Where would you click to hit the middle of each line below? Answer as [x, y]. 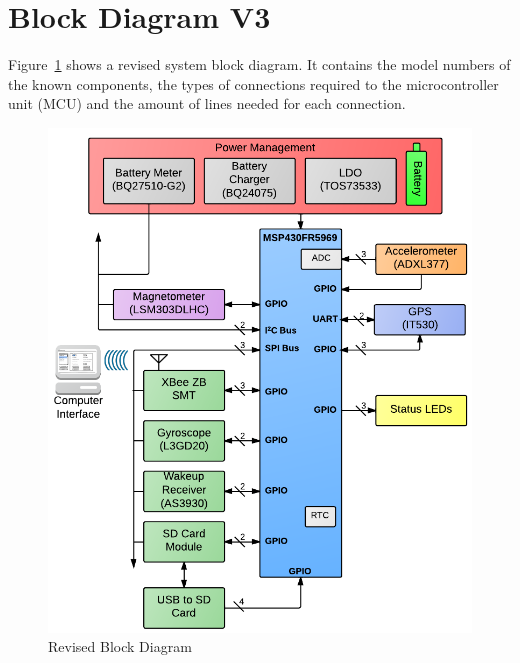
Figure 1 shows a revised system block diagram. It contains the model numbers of [259, 64]
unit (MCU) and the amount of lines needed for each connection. [207, 103]
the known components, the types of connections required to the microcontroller [253, 83]
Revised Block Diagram [120, 646]
